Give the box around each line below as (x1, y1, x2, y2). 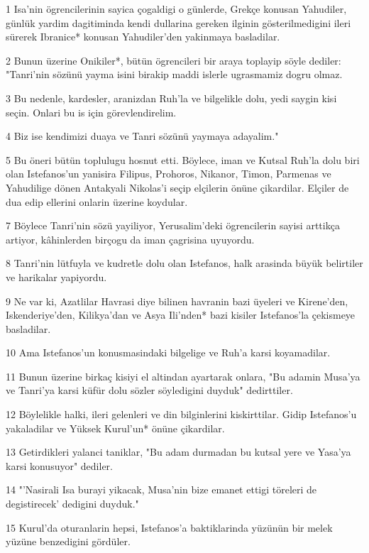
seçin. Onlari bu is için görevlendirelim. (6, 104, 177, 119)
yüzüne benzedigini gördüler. (6, 534, 131, 549)
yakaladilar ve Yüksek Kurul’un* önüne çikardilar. (6, 420, 225, 435)
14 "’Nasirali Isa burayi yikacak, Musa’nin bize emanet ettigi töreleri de (6, 482, 317, 497)
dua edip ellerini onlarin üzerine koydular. (6, 194, 188, 209)
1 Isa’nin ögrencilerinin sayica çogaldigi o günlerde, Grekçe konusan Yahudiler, (6, 1, 347, 16)
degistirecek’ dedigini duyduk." (6, 496, 139, 511)
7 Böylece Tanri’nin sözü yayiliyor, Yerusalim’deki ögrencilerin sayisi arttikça (6, 218, 340, 233)
